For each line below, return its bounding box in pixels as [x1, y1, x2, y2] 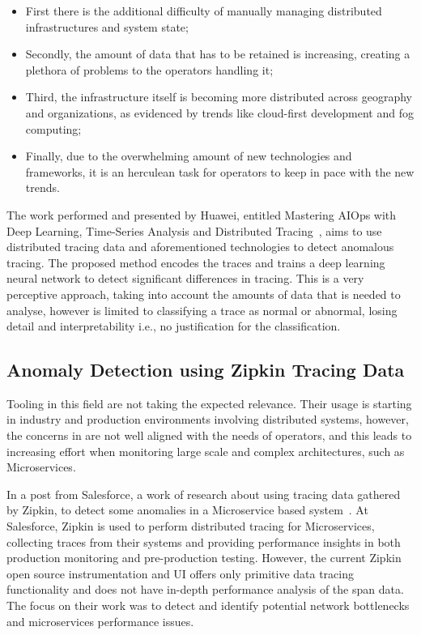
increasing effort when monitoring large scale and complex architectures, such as [6, 442, 405, 459]
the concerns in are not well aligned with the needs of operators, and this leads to [6, 427, 412, 444]
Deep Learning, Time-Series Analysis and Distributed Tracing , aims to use [6, 222, 382, 239]
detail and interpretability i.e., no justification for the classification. [6, 317, 341, 335]
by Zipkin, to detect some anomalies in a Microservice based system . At [6, 501, 368, 518]
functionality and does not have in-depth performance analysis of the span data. [6, 581, 404, 598]
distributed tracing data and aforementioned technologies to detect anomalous [6, 238, 394, 255]
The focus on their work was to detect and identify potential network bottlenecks [6, 597, 410, 614]
